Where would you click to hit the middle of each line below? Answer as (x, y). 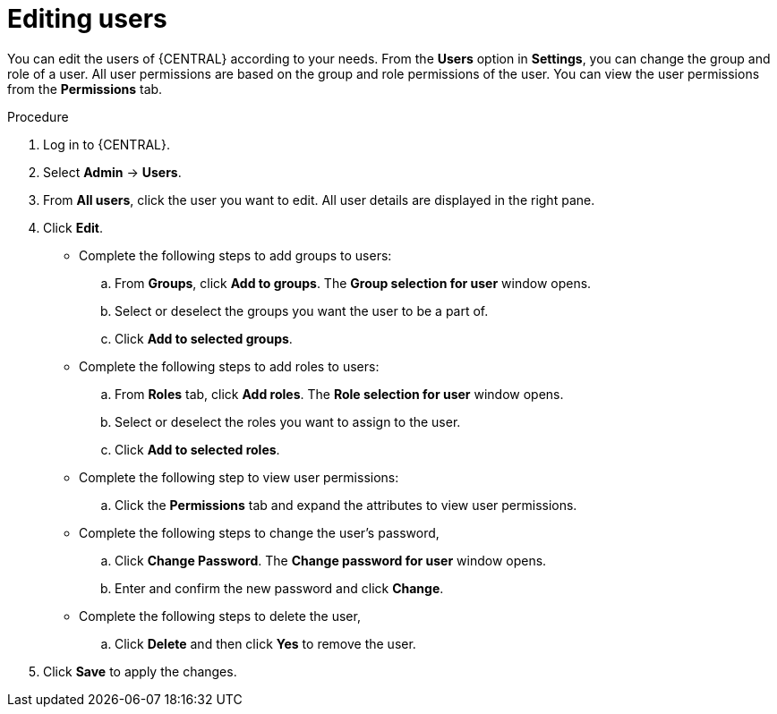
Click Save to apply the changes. (140, 671)
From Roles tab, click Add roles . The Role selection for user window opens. (339, 394)
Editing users (87, 19)
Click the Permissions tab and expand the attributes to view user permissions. (346, 505)
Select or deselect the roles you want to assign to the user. (288, 421)
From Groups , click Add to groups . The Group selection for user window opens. (353, 283)
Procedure (38, 116)
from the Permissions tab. (85, 89)
